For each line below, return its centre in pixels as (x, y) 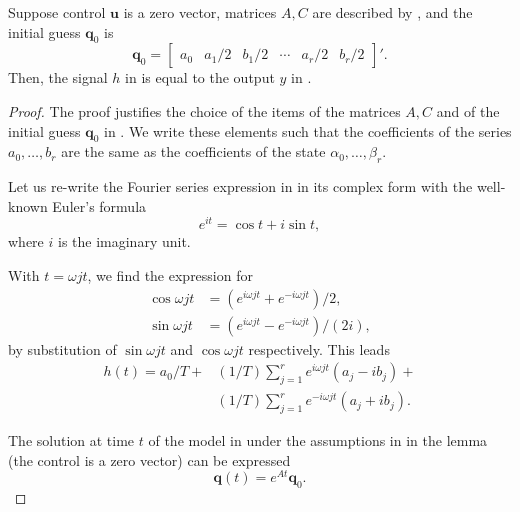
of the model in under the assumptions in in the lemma (318, 439)
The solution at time (71, 439)
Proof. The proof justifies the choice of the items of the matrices (204, 110)
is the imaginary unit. (124, 241)
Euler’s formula (99, 205)
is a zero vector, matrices (200, 12)
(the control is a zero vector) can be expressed (149, 459)
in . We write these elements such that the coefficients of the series (308, 130)
